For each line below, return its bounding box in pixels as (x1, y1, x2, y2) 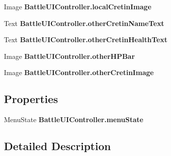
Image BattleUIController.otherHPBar (4, 51, 135, 61)
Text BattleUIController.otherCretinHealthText (4, 34, 168, 45)
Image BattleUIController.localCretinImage (4, 1, 151, 11)
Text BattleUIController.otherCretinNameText (4, 18, 165, 28)
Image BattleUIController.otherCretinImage (4, 67, 154, 78)
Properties (4, 91, 58, 106)
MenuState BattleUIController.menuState (4, 114, 144, 125)
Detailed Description (4, 138, 111, 154)
